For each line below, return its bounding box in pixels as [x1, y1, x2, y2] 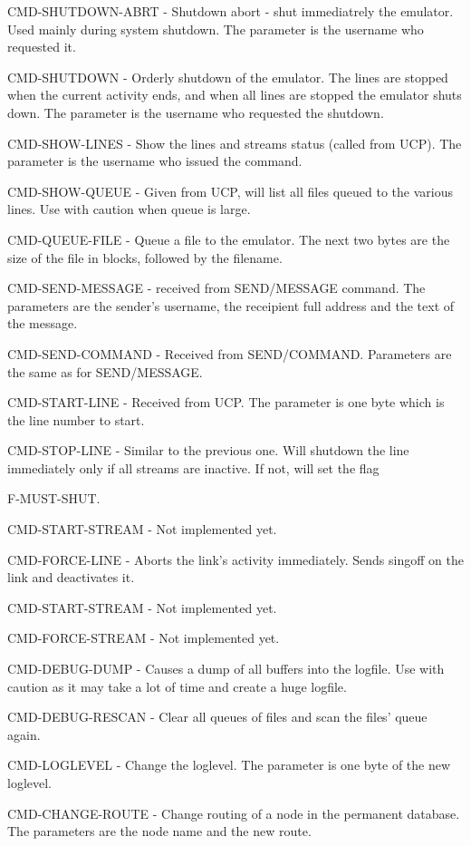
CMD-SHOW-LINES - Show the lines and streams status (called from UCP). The [7, 133, 462, 152]
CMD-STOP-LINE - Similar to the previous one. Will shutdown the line [7, 441, 409, 460]
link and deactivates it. [7, 568, 135, 587]
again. [7, 724, 41, 744]
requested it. [7, 37, 76, 56]
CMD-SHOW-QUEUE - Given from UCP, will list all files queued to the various [7, 181, 453, 200]
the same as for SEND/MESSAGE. [7, 362, 203, 381]
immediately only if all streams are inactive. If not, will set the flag [7, 458, 380, 477]
